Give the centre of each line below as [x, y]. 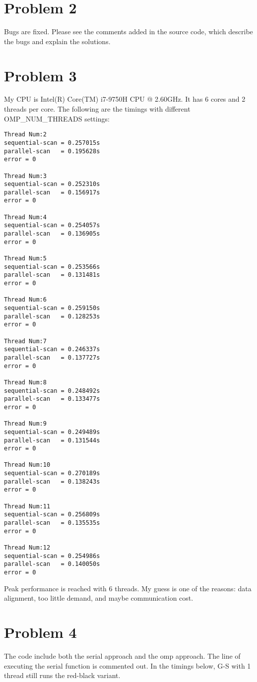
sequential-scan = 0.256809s [52, 515]
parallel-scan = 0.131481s [52, 275]
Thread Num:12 [27, 548]
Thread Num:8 [25, 382]
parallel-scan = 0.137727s [52, 357]
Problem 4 [40, 632]
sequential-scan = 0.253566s [52, 267]
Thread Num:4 [25, 217]
